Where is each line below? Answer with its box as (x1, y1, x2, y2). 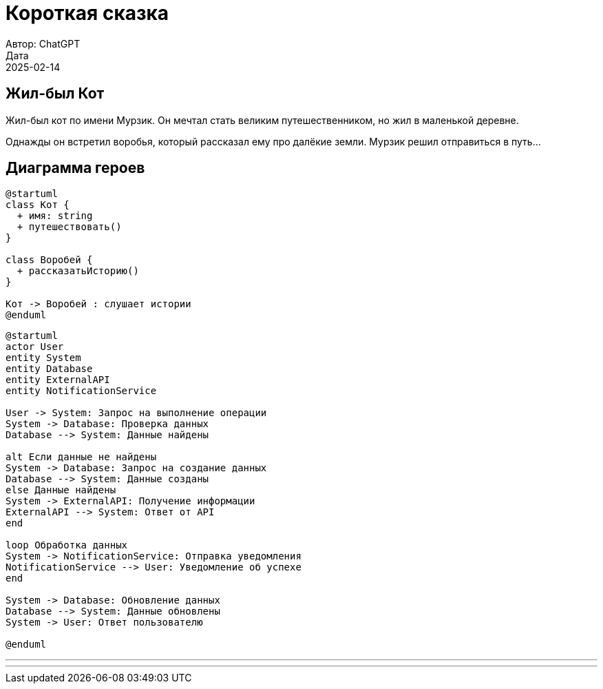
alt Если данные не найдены (6, 451, 157, 463)
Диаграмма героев (6, 159, 145, 177)
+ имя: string (17, 210, 93, 222)
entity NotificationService (6, 385, 157, 397)
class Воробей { (6, 254, 93, 266)
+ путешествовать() (17, 221, 122, 233)
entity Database (6, 363, 93, 375)
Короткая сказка (6, 1, 169, 25)
